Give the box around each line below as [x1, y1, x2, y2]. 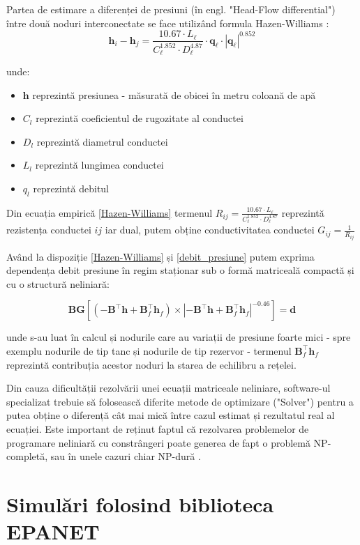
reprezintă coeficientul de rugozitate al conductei [36, 111, 243, 125]
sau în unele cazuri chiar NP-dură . [50, 449, 201, 463]
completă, [6, 449, 48, 463]
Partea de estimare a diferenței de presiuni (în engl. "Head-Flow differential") [6, 2, 336, 16]
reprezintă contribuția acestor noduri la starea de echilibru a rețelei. [6, 357, 297, 371]
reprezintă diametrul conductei [36, 134, 168, 148]
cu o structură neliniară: [6, 276, 110, 291]
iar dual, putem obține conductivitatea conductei [105, 222, 315, 237]
